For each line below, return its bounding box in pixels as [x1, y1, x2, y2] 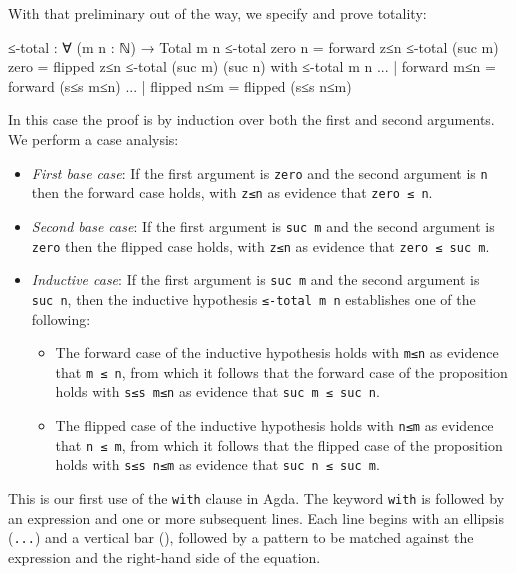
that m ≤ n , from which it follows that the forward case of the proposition [55, 361, 508, 382]
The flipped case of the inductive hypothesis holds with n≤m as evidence [55, 415, 494, 436]
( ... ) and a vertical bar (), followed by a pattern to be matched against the [8, 527, 474, 548]
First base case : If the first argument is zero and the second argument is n [31, 162, 488, 183]
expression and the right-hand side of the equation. [8, 546, 321, 567]
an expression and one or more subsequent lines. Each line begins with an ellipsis [8, 507, 504, 528]
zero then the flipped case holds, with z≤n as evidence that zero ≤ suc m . [31, 235, 490, 256]
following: [31, 308, 91, 329]
